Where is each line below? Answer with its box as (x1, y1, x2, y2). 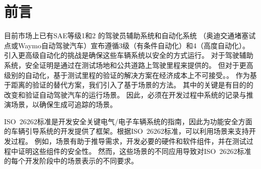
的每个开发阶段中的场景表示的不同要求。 (4, 155, 138, 166)
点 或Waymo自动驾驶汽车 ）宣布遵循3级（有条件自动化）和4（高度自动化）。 (4, 40, 249, 50)
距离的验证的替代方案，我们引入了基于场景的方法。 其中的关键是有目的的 (11, 79, 253, 90)
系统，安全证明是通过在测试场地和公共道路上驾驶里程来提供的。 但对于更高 (4, 59, 253, 70)
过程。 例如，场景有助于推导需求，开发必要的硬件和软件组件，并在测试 (11, 136, 246, 146)
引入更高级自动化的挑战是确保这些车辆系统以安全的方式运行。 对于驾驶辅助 (4, 50, 253, 60)
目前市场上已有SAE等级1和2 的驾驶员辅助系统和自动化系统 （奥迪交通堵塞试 (4, 30, 256, 41)
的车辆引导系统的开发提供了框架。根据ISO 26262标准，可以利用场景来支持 (4, 126, 249, 136)
